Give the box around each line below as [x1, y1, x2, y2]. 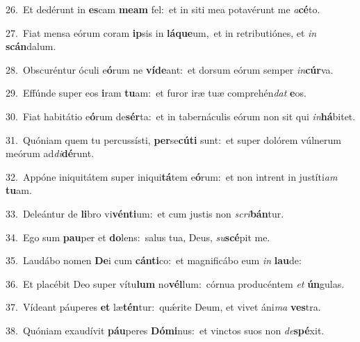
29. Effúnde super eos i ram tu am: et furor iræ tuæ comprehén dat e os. [6, 85, 306, 100]
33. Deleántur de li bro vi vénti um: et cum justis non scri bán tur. [6, 206, 284, 220]
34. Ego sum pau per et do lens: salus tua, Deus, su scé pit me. [6, 229, 270, 244]
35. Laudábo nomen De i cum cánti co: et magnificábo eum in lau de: [6, 253, 302, 268]
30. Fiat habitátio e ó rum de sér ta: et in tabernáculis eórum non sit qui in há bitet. [6, 108, 356, 123]
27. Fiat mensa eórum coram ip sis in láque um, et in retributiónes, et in [6, 25, 317, 40]
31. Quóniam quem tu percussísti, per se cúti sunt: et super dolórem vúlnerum [6, 132, 341, 147]
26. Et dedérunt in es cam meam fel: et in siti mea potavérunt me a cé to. [6, 2, 320, 16]
